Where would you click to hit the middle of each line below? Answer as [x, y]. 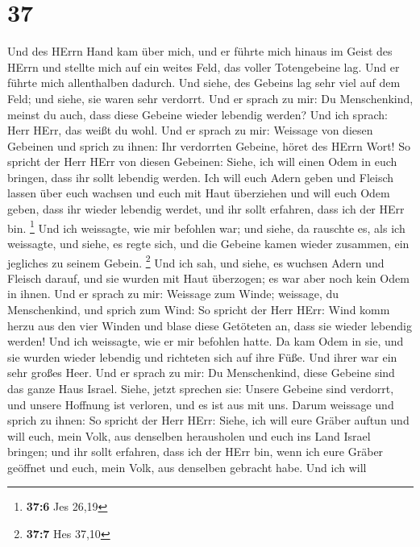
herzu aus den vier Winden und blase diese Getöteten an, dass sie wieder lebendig [210, 325]
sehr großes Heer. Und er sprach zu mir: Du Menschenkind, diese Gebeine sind [201, 373]
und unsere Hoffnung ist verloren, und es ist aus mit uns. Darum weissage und [201, 404]
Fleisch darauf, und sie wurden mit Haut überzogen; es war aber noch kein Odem [208, 278]
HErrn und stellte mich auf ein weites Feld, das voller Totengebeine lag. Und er [204, 66]
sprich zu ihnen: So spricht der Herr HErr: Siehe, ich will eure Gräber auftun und [208, 420]
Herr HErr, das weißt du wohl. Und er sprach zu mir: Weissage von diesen [190, 130]
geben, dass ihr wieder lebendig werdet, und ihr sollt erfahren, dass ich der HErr [206, 209]
